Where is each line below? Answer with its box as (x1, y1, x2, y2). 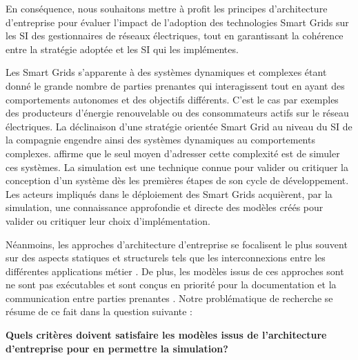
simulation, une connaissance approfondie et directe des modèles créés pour (6, 200, 324, 214)
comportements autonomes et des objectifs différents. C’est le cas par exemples (6, 92, 339, 106)
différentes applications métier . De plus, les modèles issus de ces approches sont (6, 263, 344, 278)
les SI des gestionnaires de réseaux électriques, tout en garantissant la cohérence (6, 28, 344, 43)
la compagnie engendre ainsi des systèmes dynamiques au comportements (6, 132, 315, 147)
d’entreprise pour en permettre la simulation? (6, 341, 228, 355)
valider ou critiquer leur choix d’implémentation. (6, 213, 210, 228)
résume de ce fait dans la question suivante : (6, 304, 192, 319)
